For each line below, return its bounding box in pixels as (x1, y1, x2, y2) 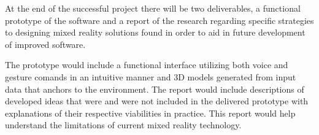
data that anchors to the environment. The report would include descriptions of (5, 82, 304, 95)
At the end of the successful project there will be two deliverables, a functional (5, 2, 301, 14)
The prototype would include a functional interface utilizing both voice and (5, 58, 288, 71)
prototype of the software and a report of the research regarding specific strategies (5, 13, 314, 26)
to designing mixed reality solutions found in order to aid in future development (5, 26, 306, 39)
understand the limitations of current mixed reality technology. (5, 118, 242, 131)
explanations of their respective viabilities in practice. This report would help (5, 106, 296, 119)
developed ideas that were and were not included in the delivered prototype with (5, 94, 309, 107)
